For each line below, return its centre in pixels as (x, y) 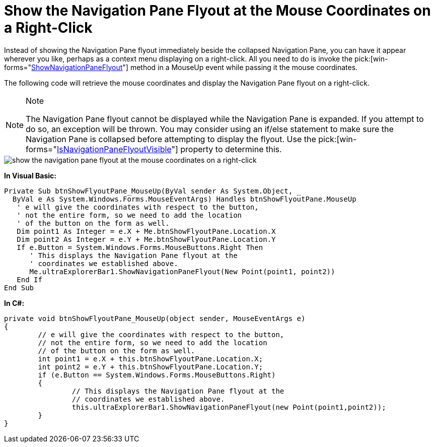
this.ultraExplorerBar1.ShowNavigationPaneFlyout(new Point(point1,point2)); (229, 407)
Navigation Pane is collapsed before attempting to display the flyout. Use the (171, 139)
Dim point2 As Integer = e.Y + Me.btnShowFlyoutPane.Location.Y (146, 239)
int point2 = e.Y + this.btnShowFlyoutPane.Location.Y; (151, 367)
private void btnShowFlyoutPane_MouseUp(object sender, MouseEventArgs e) (155, 318)
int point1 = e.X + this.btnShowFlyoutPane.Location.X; (151, 359)
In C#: (14, 303)
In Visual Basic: (30, 175)
